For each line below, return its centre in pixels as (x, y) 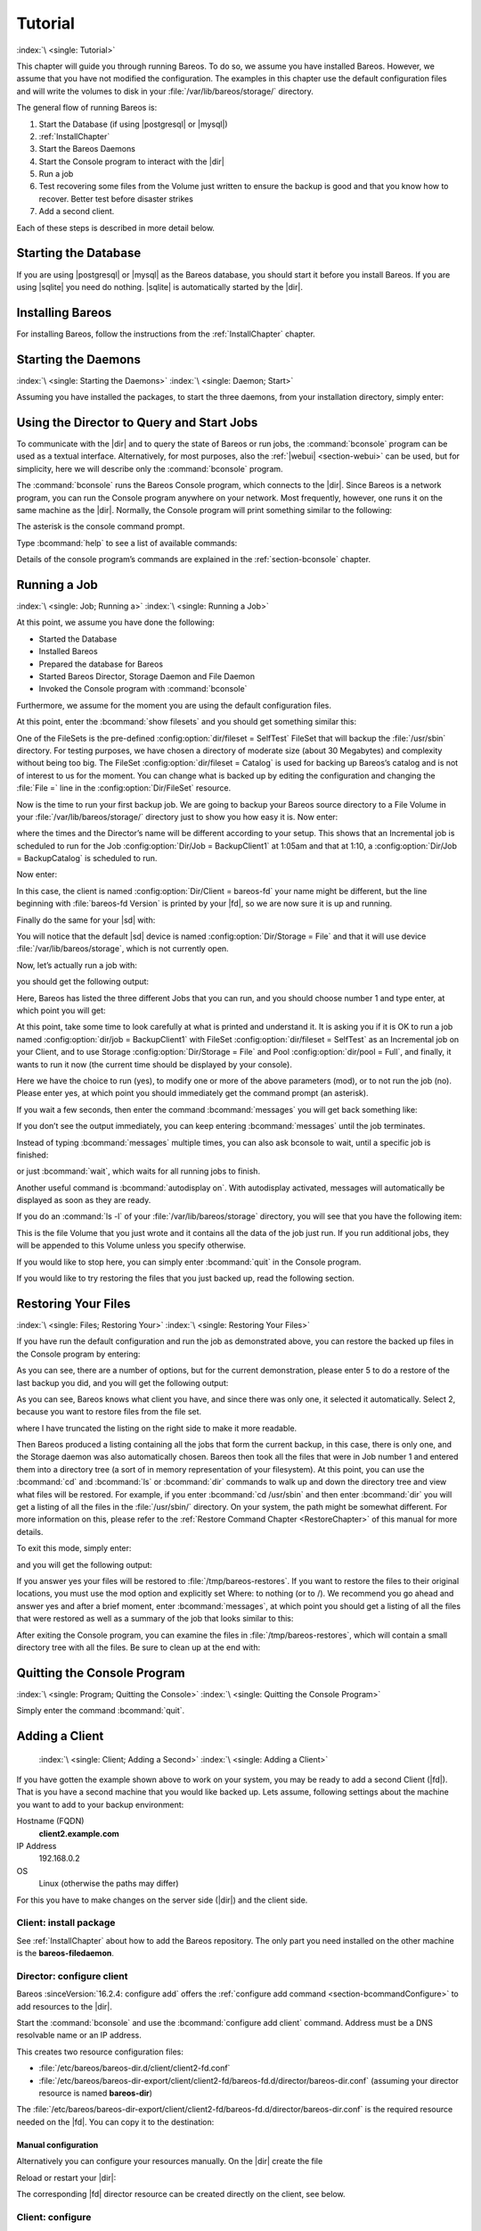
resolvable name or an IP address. (79, 2036)
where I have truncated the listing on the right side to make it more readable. (157, 1428)
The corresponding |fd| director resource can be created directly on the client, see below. (181, 2194)
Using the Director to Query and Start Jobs (137, 423)
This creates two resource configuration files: (100, 2052)
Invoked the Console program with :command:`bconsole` (143, 689)
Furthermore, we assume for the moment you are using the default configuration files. (174, 705)
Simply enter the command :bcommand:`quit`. (101, 1711)
